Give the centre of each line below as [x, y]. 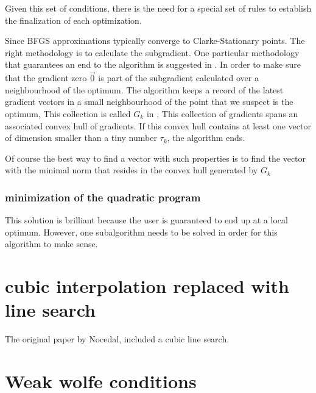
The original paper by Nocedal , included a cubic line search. [117, 339]
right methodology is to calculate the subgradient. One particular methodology [152, 52]
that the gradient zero [46, 78]
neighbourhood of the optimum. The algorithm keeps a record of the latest [144, 89]
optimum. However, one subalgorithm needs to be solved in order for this [141, 232]
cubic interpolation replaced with [147, 286]
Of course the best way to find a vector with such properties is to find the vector [156, 158]
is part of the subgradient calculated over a [178, 78]
